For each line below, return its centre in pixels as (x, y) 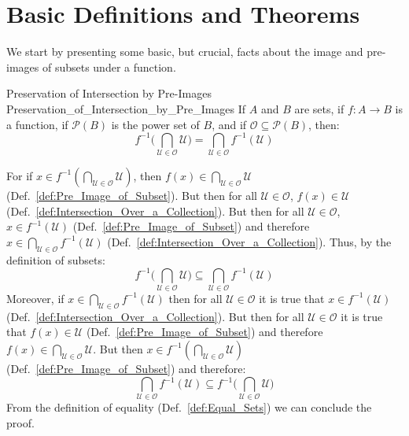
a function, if (37, 124)
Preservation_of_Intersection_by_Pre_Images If (126, 108)
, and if (229, 124)
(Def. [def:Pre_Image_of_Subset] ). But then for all (132, 195)
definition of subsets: (56, 259)
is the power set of (155, 124)
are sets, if (319, 108)
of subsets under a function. (109, 67)
